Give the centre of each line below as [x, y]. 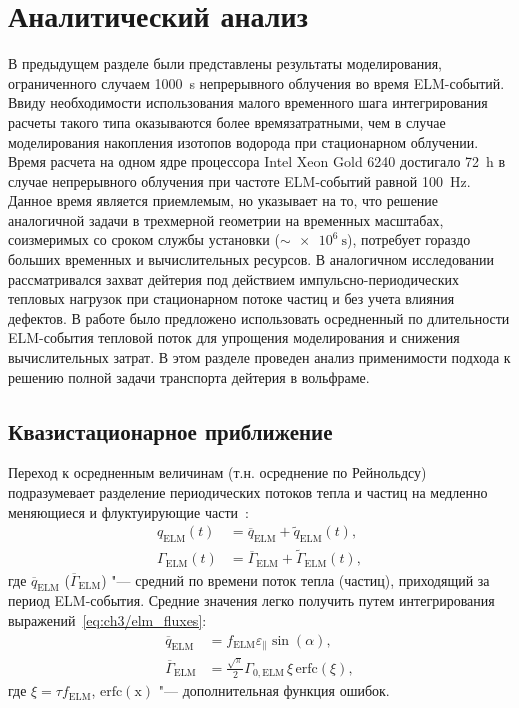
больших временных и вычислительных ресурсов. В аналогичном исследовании [251, 259]
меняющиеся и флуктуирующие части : [128, 511]
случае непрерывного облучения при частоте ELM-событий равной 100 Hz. [239, 180]
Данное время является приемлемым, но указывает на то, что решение [223, 200]
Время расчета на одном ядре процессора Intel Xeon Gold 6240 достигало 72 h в [257, 161]
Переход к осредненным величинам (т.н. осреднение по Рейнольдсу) [217, 472]
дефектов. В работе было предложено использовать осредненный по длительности [259, 317]
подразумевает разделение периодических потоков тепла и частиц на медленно [248, 492]
